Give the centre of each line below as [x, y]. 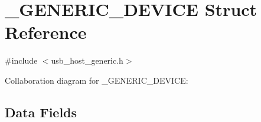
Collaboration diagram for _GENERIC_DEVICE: [97, 80]
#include [21, 60]
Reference [46, 32]
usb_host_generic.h [87, 60]
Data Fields [41, 112]
